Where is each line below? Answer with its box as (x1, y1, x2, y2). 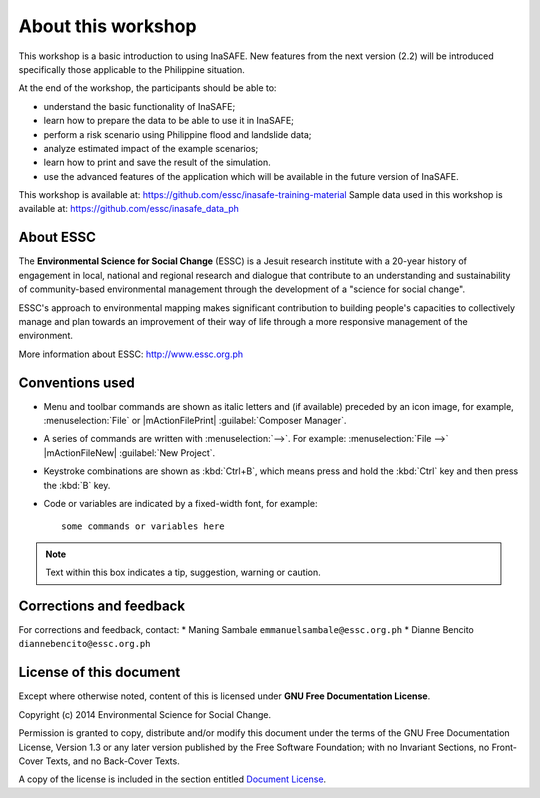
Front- (491, 741, 517, 753)
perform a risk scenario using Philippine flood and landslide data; (43, 128, 312, 140)
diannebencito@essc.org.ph (18, 638, 151, 650)
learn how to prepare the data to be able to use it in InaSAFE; (43, 115, 295, 127)
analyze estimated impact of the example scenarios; (43, 142, 259, 154)
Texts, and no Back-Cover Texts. (45, 755, 180, 767)
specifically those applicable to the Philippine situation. (18, 63, 245, 75)
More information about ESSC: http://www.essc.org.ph (18, 348, 244, 360)
